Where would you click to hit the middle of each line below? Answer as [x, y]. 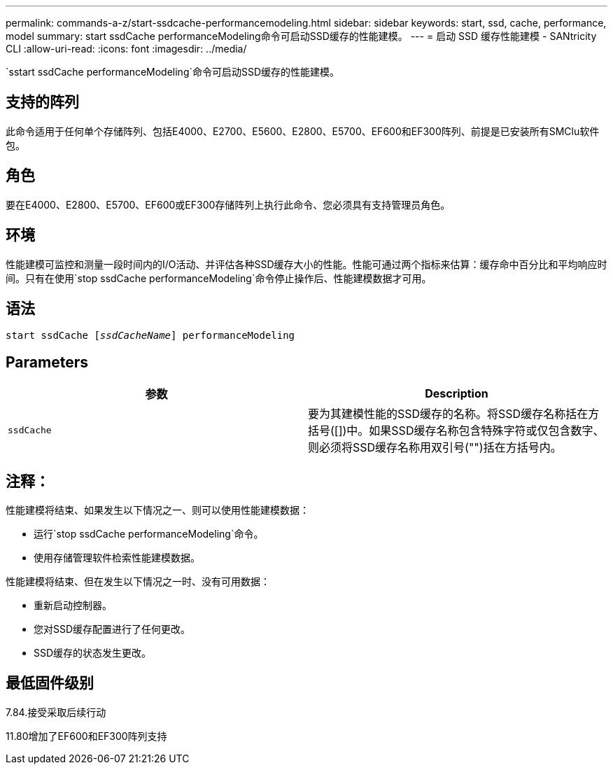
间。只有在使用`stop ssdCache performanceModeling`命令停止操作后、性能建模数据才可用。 [219, 278]
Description [457, 394]
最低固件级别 [50, 683]
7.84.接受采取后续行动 [56, 712]
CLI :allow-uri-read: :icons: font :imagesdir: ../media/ [126, 49]
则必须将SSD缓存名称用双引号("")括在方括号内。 [435, 448]
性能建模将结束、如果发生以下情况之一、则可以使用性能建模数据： [157, 510]
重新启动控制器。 [73, 605]
